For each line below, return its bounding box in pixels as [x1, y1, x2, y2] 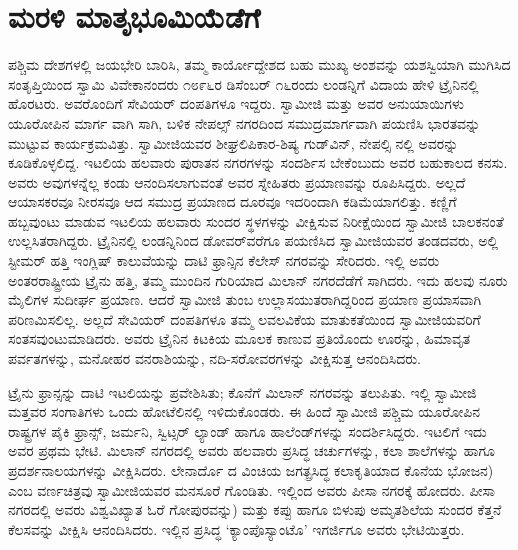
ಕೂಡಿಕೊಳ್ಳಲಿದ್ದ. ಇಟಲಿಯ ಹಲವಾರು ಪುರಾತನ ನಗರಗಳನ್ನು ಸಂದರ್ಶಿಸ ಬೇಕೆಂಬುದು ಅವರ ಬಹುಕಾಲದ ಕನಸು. [8, 152, 508, 173]
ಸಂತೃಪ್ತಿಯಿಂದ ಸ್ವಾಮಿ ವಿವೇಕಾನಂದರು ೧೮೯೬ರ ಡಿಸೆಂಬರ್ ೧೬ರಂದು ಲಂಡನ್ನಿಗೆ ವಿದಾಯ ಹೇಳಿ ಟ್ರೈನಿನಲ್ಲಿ [8, 73, 479, 94]
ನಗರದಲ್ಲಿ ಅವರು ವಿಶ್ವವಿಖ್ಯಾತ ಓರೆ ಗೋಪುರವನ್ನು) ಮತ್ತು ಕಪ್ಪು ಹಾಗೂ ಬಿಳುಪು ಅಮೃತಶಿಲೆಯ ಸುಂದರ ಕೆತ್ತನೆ [8, 499, 502, 520]
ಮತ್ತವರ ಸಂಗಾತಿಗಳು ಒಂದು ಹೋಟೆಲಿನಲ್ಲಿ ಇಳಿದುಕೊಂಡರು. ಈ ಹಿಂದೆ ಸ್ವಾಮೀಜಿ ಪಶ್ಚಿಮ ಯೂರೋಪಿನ [8, 401, 480, 422]
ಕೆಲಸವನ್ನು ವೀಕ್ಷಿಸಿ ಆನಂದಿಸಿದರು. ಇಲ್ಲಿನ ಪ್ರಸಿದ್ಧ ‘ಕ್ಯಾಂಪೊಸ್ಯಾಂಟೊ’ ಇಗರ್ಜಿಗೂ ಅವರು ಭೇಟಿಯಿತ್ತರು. [8, 518, 465, 539]
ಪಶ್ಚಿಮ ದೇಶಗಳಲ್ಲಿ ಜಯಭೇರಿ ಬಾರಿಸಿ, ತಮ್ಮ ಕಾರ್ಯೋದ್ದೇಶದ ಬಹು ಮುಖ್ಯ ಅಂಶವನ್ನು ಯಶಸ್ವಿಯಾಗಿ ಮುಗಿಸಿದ [8, 54, 511, 75]
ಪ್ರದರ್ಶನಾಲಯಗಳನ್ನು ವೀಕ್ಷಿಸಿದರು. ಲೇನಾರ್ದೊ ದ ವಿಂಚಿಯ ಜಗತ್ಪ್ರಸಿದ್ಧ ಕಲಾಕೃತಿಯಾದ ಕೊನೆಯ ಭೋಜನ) [8, 460, 494, 480]
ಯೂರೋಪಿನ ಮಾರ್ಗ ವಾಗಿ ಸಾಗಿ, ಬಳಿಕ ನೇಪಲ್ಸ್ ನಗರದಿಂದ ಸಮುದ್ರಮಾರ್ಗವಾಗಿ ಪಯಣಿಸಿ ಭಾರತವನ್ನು [8, 112, 481, 133]
